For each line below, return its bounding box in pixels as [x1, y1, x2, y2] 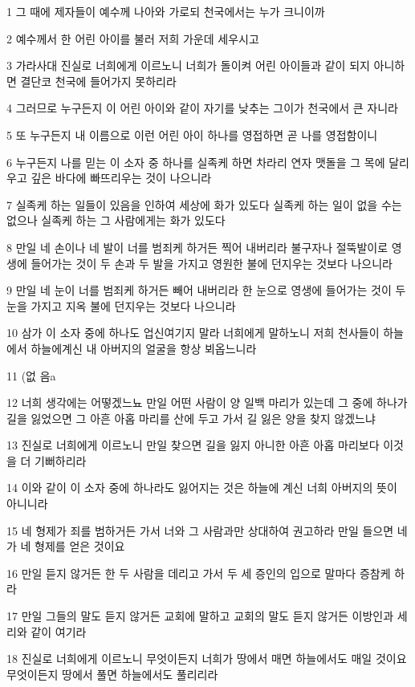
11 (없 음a [6, 367, 56, 384]
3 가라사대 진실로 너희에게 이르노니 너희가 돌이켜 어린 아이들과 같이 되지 [6, 57, 370, 74]
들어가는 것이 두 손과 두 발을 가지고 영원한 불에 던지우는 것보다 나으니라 [31, 254, 393, 271]
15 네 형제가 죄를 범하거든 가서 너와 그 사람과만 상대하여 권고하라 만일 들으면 [6, 522, 394, 539]
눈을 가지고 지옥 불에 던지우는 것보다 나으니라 [6, 297, 236, 314]
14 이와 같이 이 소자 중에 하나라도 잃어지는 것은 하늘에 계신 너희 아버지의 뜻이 [6, 479, 397, 496]
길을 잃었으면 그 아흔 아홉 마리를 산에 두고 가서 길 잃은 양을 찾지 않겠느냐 [6, 409, 376, 426]
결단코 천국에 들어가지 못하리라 [20, 72, 177, 89]
